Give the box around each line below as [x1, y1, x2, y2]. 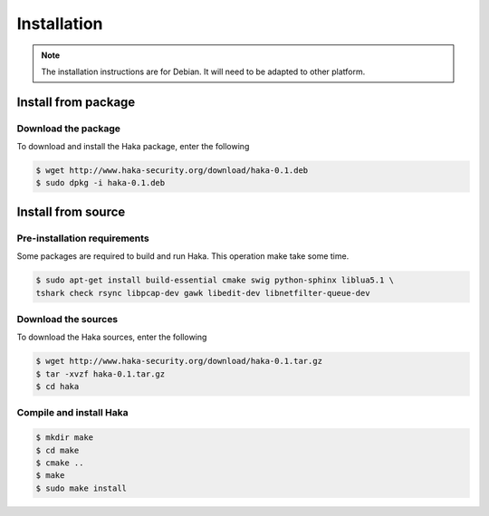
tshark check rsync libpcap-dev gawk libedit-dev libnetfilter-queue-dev [35, 288, 370, 298]
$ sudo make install [35, 483, 127, 493]
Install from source [16, 204, 126, 219]
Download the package [16, 122, 121, 135]
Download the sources [16, 312, 119, 325]
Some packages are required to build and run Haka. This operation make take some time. [16, 251, 350, 262]
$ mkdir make [35, 433, 94, 443]
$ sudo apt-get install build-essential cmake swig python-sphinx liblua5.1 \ [35, 275, 394, 285]
